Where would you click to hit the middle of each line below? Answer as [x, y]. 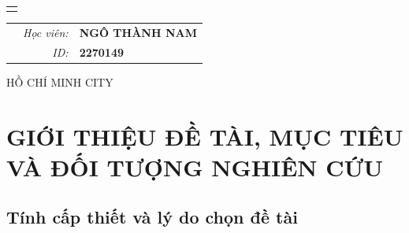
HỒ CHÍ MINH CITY [60, 81]
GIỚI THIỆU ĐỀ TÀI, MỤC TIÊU [205, 136]
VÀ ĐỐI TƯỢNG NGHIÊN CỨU [195, 166]
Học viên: [46, 32]
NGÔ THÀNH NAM [138, 32]
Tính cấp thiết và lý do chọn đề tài [152, 217]
